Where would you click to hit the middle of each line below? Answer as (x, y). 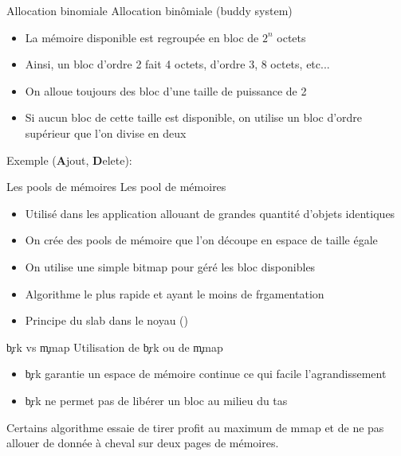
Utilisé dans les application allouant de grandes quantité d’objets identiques (210, 213)
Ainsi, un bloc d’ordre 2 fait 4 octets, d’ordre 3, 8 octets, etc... (177, 64)
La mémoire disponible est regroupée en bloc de (142, 37)
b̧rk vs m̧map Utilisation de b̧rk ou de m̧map (115, 347)
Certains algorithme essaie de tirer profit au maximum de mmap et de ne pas (195, 427)
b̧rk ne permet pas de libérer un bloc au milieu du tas (156, 400)
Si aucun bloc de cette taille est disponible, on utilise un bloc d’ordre (194, 117)
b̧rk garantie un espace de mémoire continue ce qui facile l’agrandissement (206, 374)
